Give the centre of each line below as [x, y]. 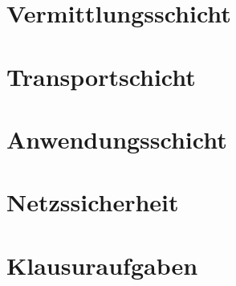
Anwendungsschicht [117, 139]
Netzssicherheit [93, 202]
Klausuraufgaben [102, 265]
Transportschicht [101, 76]
